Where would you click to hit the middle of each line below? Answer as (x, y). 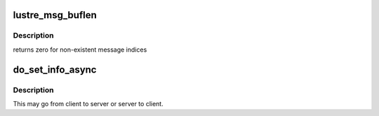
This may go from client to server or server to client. (88, 103)
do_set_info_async (55, 70)
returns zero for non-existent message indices (80, 50)
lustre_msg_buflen (55, 15)
